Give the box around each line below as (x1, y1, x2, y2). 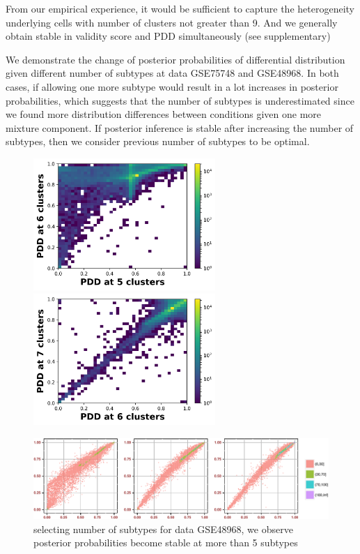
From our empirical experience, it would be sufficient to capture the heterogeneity (6, 1, 354, 15)
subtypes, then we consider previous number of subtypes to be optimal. (6, 134, 310, 149)
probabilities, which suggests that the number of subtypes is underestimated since (6, 93, 354, 107)
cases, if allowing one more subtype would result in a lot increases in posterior (6, 79, 338, 93)
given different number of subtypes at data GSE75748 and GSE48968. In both (6, 66, 339, 80)
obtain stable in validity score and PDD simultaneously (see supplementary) (6, 29, 331, 43)
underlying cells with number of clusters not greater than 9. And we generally (6, 15, 338, 29)
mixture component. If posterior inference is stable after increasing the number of (6, 120, 354, 135)
